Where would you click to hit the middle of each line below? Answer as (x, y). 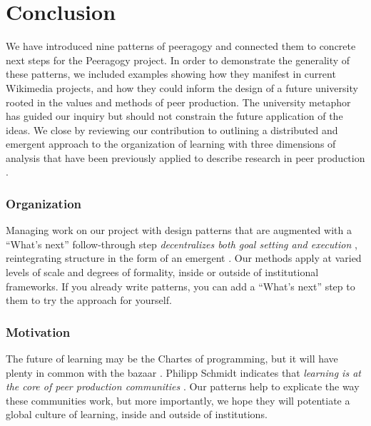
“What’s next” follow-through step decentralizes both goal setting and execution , (182, 244)
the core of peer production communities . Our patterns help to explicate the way (183, 386)
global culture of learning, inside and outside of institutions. (137, 414)
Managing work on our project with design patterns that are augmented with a (179, 230)
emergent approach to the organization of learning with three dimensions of (171, 144)
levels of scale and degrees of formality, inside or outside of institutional (162, 272)
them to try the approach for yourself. (89, 300)
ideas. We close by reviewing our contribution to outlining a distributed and (172, 130)
